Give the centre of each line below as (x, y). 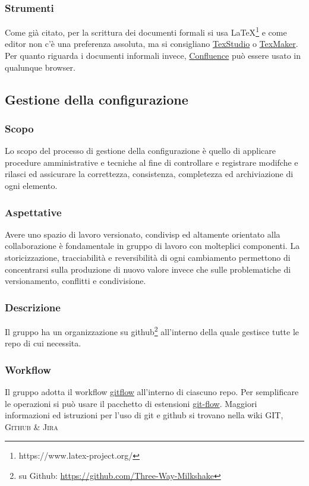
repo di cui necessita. (43, 343)
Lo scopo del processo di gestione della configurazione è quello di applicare (140, 151)
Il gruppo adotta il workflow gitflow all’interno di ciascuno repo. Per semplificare (152, 392)
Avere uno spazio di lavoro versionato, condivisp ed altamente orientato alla (143, 234)
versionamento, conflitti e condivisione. (75, 281)
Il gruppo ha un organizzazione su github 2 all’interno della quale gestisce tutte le (152, 331)
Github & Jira (31, 426)
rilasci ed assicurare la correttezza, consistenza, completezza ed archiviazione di (149, 174)
